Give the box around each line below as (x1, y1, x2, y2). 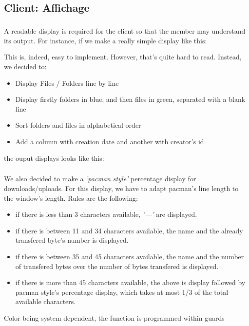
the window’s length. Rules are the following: (4, 192, 138, 203)
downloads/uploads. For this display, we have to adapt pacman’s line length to (4, 183, 239, 193)
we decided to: (4, 61, 47, 71)
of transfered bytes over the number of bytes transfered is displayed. (15, 261, 219, 271)
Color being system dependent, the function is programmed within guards (4, 313, 225, 323)
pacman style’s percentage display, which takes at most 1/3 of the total (15, 287, 229, 297)
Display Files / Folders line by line (15, 77, 119, 88)
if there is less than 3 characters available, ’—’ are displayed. (15, 209, 197, 219)
